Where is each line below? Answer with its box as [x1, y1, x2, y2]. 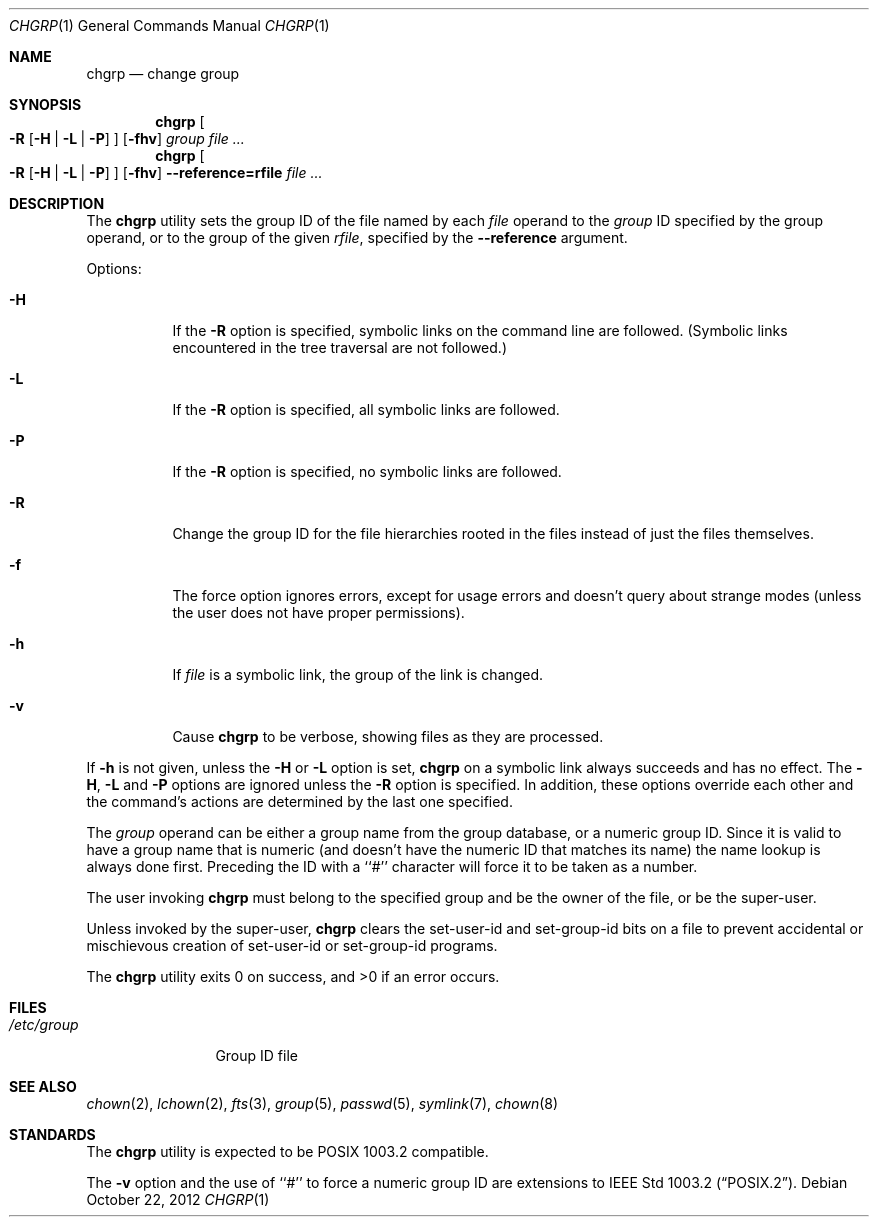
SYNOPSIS [9, 96, 82, 113]
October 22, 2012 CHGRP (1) [86, 1191, 270, 1208]
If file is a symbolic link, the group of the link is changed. [172, 666, 544, 683]
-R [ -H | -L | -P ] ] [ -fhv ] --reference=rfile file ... [9, 164, 323, 181]
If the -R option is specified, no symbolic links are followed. [172, 463, 562, 480]
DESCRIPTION [9, 195, 105, 212]
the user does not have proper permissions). [172, 604, 465, 621]
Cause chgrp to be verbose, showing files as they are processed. [172, 728, 604, 745]
